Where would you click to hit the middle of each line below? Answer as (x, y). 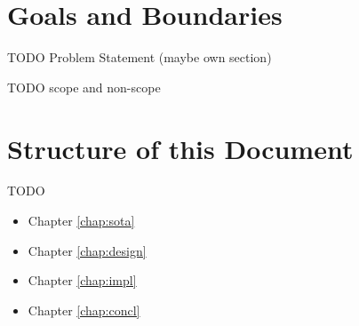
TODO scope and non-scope (84, 87)
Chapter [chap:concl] (84, 310)
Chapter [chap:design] (87, 250)
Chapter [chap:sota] (81, 221)
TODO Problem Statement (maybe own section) (140, 57)
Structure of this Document (180, 148)
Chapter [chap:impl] (82, 280)
